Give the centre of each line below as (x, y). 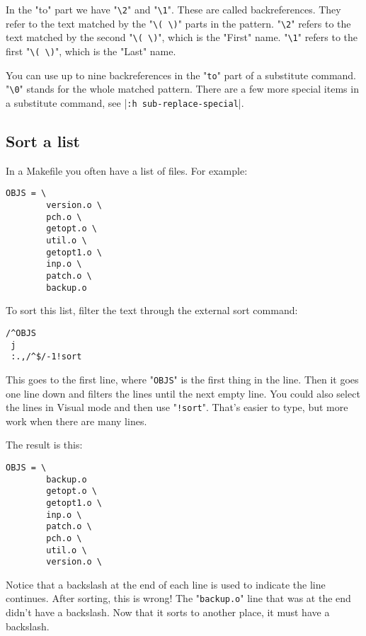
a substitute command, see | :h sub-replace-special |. (125, 102)
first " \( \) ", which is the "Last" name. (91, 51)
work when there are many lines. (76, 421)
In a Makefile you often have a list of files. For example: (127, 170)
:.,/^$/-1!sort (46, 357)
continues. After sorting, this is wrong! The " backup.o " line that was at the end (178, 598)
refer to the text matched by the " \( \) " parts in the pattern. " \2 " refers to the (178, 23)
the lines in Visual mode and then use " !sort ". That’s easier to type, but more (177, 407)
